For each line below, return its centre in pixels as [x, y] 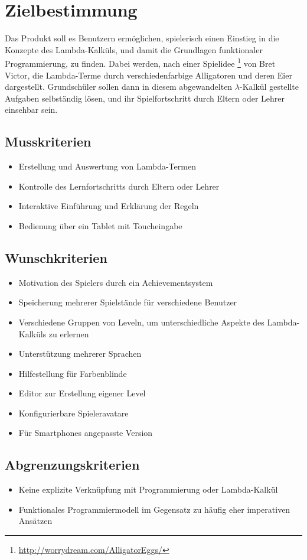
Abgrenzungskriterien [72, 465]
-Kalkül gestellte [270, 87]
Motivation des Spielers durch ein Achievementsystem [116, 282]
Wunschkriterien [56, 257]
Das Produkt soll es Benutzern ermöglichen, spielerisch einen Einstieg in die [142, 38]
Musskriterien [48, 141]
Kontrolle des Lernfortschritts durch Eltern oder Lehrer [119, 186]
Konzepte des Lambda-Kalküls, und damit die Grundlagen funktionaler [134, 49]
